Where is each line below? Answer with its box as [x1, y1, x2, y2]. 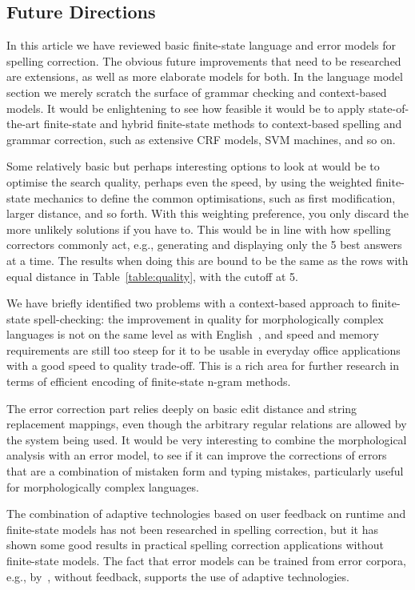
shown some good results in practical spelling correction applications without [6, 536, 384, 553]
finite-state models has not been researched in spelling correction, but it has [6, 520, 378, 537]
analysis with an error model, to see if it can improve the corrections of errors [6, 447, 387, 464]
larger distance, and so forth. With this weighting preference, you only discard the [6, 205, 409, 222]
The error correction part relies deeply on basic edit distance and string [6, 399, 357, 416]
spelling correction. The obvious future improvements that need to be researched [6, 52, 401, 69]
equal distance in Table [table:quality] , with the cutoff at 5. [6, 267, 298, 284]
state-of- [368, 99, 409, 116]
